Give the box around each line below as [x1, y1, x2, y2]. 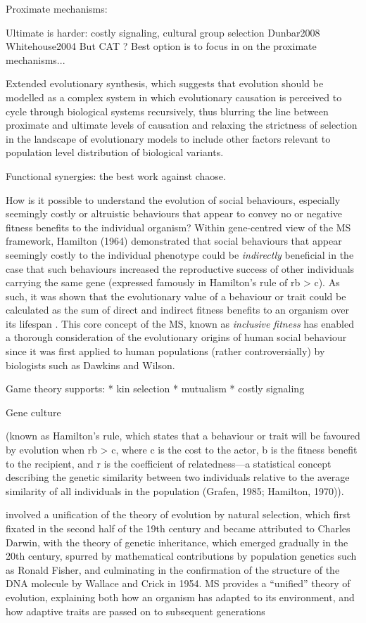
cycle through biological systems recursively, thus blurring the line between [6, 103, 329, 118]
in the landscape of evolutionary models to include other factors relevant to [6, 131, 331, 146]
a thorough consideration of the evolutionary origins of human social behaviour [6, 330, 347, 345]
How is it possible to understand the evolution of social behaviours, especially [6, 192, 341, 207]
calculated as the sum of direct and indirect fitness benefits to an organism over [6, 302, 349, 317]
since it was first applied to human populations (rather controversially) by [6, 344, 325, 359]
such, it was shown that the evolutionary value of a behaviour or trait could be [6, 288, 346, 303]
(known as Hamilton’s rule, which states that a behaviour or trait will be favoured [6, 428, 360, 443]
